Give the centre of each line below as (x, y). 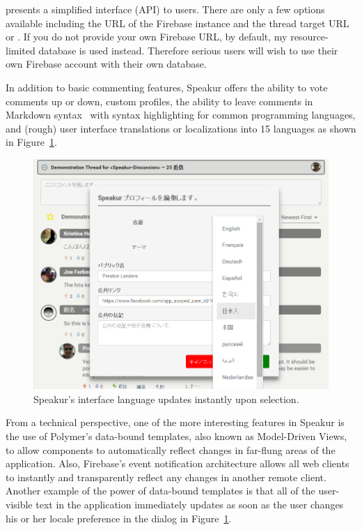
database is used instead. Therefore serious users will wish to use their (188, 50)
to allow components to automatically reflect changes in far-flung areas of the (171, 449)
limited (21, 50)
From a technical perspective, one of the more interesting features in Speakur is (175, 422)
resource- (309, 37)
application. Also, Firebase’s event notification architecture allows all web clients (178, 463)
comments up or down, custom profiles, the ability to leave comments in (159, 101)
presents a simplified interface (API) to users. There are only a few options (165, 9)
